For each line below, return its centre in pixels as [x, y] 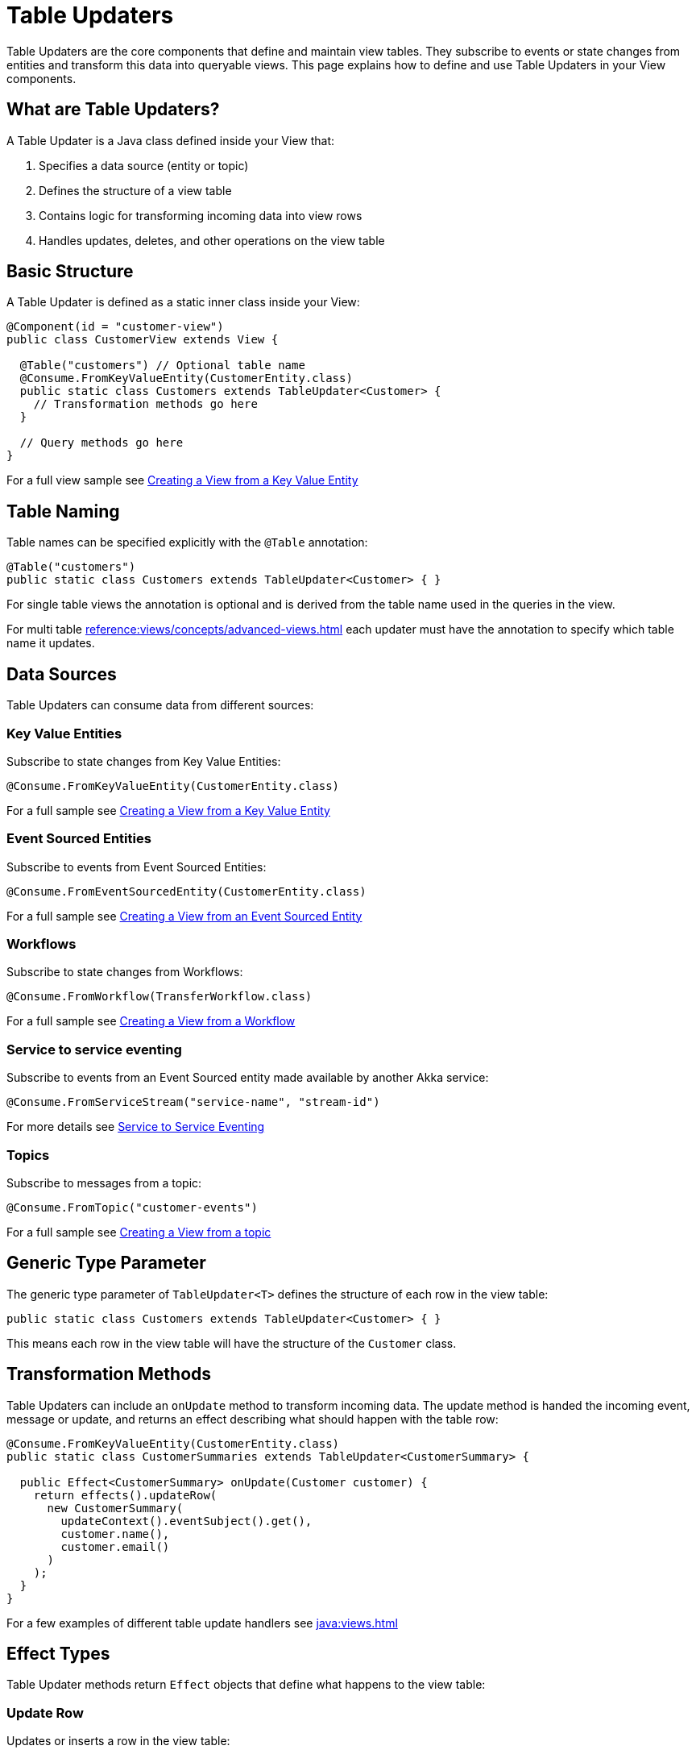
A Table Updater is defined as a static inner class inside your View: [183, 302]
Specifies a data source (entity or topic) [144, 165]
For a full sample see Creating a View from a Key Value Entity [168, 810]
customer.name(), [115, 1534]
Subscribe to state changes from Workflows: [125, 972]
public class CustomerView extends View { [143, 340]
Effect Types [58, 1653]
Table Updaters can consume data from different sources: [160, 705]
